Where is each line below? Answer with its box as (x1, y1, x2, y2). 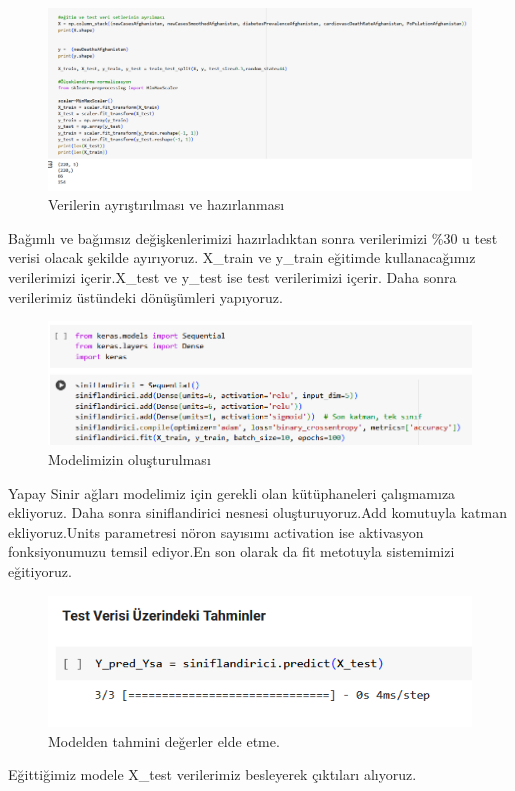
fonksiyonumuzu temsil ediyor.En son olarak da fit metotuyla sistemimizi (8, 541, 455, 562)
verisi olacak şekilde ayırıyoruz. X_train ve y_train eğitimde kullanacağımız (8, 247, 476, 268)
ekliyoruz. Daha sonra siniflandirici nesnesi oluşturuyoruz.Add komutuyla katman (8, 502, 508, 523)
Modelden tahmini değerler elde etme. (48, 730, 280, 751)
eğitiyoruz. (8, 561, 72, 582)
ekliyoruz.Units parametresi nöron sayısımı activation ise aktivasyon (8, 521, 424, 542)
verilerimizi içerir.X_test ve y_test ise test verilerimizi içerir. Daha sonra (8, 266, 457, 287)
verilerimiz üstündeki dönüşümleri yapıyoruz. (8, 286, 283, 307)
